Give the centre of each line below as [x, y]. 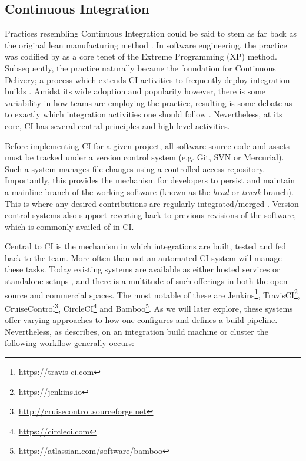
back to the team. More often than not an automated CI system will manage [143, 257]
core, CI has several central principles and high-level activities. [117, 125]
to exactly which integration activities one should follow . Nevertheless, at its [144, 114]
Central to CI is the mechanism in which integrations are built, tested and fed [145, 246]
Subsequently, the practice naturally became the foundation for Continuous [140, 67]
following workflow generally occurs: [69, 343]
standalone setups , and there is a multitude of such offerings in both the [136, 281]
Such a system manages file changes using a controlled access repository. [135, 168]
